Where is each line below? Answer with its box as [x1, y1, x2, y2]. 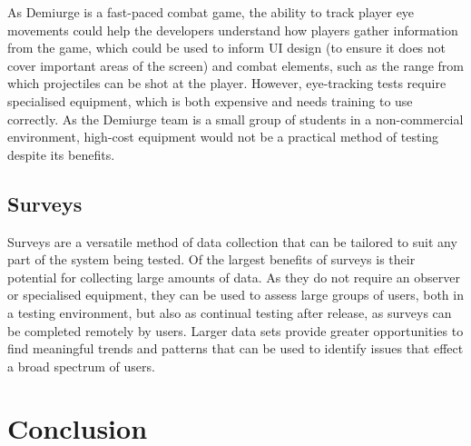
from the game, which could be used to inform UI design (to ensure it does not [7, 38, 446, 57]
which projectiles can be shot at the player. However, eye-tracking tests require [7, 74, 446, 93]
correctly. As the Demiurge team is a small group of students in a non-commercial [7, 109, 464, 128]
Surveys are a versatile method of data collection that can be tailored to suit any [7, 232, 457, 251]
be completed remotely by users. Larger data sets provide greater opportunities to [7, 321, 464, 340]
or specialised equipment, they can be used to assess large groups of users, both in [7, 285, 464, 304]
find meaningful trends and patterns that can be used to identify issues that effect [7, 339, 464, 358]
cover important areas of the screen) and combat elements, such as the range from [7, 55, 464, 74]
